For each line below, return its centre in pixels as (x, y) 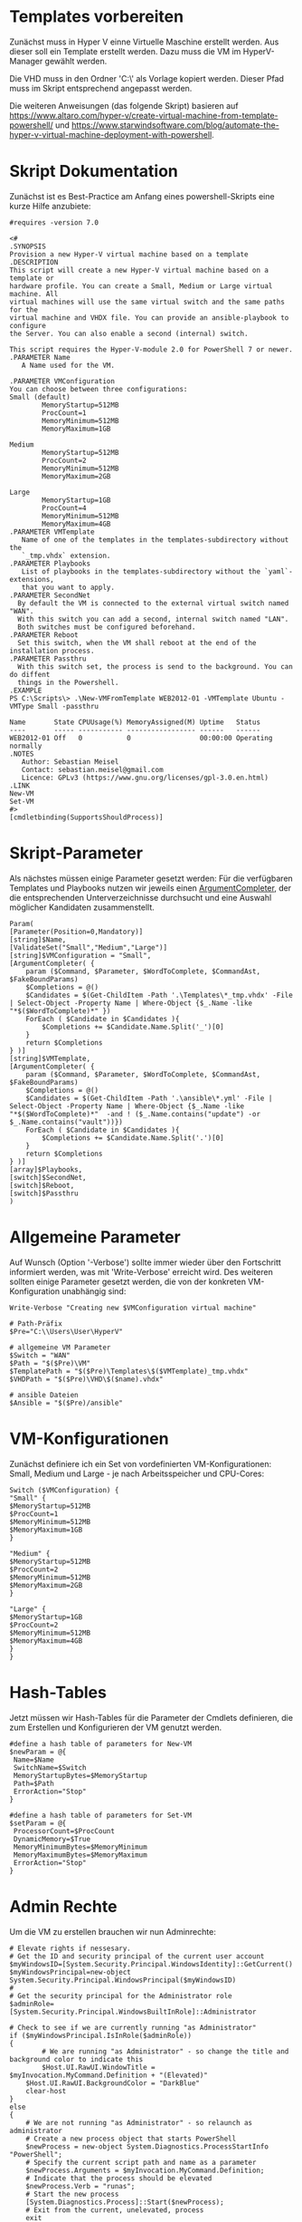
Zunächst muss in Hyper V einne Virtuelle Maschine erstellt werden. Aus (144, 42)
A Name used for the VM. (68, 365)
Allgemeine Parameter (95, 1237)
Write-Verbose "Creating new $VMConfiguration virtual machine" (133, 1308)
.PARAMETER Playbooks (50, 564)
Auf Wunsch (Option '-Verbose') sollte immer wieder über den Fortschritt (146, 1262)
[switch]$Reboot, (42, 1185)
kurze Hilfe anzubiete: (50, 206)
